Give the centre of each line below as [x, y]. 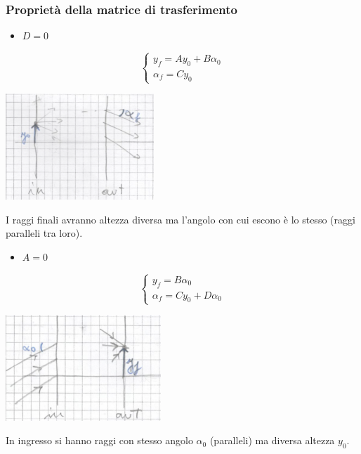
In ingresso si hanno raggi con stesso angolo [99, 440]
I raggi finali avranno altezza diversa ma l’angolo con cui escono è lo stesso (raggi [180, 219]
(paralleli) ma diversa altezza [272, 440]
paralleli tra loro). [44, 233]
